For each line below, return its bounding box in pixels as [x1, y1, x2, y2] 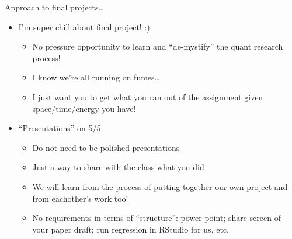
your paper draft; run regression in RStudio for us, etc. [32, 223, 229, 235]
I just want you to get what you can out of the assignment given [32, 90, 263, 103]
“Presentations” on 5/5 [18, 122, 101, 134]
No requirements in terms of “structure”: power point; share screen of [32, 212, 281, 224]
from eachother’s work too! [32, 192, 128, 204]
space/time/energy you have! [32, 102, 136, 114]
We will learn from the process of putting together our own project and [32, 180, 288, 192]
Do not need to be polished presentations [32, 141, 180, 153]
